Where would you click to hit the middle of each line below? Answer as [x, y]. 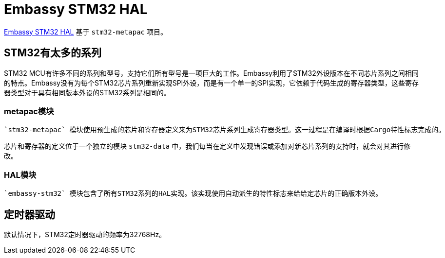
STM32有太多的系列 [53, 53]
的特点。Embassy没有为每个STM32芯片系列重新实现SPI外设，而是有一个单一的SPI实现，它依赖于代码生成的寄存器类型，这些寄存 [212, 83]
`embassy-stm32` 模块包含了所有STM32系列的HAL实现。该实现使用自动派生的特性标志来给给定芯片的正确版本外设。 [193, 194]
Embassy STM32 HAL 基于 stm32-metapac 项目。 [86, 32]
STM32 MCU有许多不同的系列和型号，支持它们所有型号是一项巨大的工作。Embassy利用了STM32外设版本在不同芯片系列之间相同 [211, 73]
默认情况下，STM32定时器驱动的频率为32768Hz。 [85, 234]
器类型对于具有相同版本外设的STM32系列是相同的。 [87, 92]
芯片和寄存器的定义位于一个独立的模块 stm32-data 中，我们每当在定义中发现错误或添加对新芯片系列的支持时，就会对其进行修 [207, 146]
